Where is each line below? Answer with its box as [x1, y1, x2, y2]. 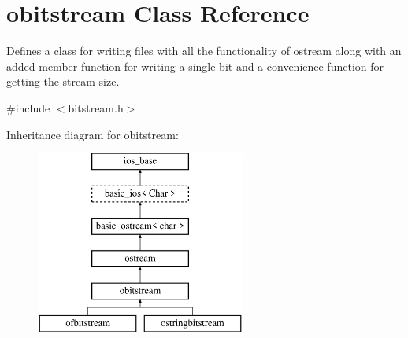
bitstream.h [68, 99, 124, 116]
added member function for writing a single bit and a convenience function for [6, 57, 384, 74]
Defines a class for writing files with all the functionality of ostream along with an [6, 42, 402, 59]
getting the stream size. [6, 73, 120, 90]
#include [6, 99, 50, 116]
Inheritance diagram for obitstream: [6, 126, 179, 142]
